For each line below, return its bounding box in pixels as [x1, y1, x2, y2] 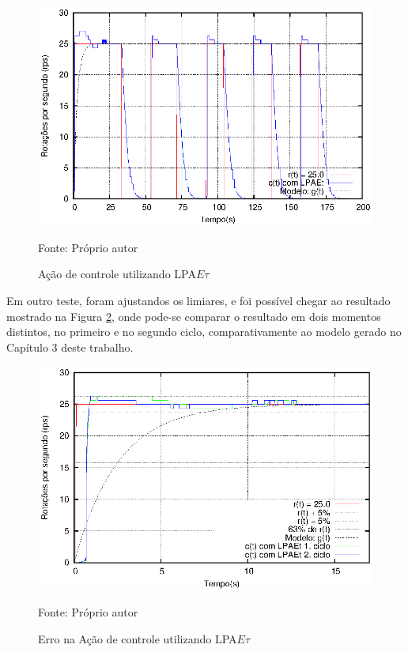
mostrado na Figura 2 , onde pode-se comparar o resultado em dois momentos [6, 307, 381, 324]
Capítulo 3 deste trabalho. [6, 338, 134, 355]
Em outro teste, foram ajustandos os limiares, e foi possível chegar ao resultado [6, 292, 391, 308]
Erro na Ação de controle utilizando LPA [38, 630, 237, 646]
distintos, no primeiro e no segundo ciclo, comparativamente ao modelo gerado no [6, 323, 402, 340]
